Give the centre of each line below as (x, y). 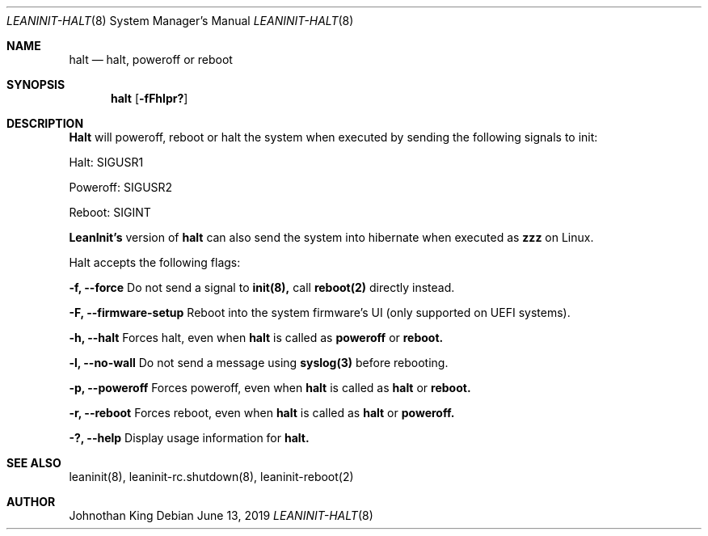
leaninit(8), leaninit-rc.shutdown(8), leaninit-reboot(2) (211, 477)
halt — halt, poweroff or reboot (151, 59)
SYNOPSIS (36, 84)
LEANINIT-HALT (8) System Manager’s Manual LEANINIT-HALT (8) (180, 21)
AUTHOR (31, 502)
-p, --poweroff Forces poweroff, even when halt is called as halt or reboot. (270, 388)
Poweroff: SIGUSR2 (121, 187)
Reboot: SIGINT (110, 212)
